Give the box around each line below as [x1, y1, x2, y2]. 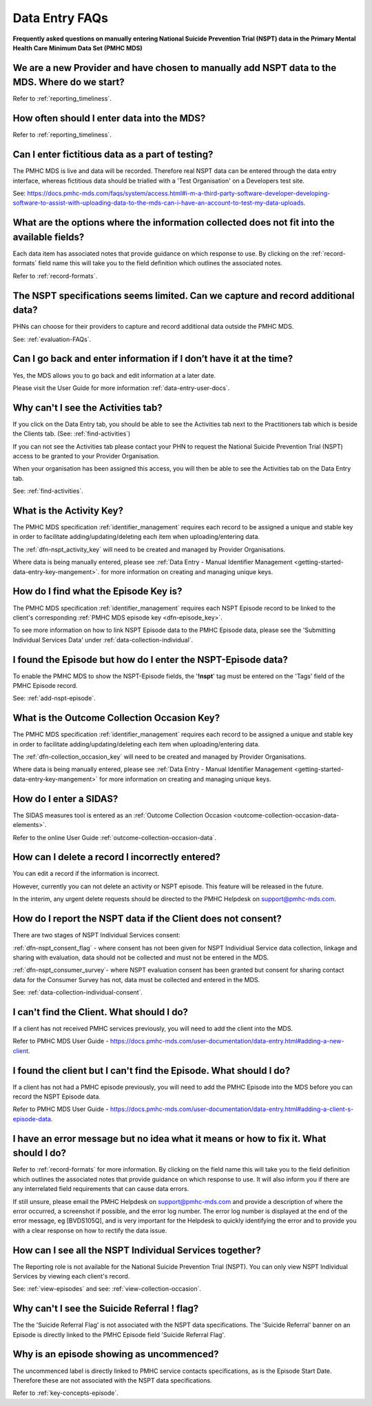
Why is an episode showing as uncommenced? [12, 1348, 219, 1361]
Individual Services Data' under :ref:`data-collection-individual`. [12, 635, 194, 644]
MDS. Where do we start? [12, 77, 125, 88]
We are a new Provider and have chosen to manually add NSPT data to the [12, 62, 337, 74]
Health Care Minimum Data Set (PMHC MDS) [12, 43, 143, 52]
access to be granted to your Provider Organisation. [12, 451, 160, 460]
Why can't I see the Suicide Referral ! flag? [12, 1303, 199, 1314]
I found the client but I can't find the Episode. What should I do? [12, 1065, 291, 1077]
